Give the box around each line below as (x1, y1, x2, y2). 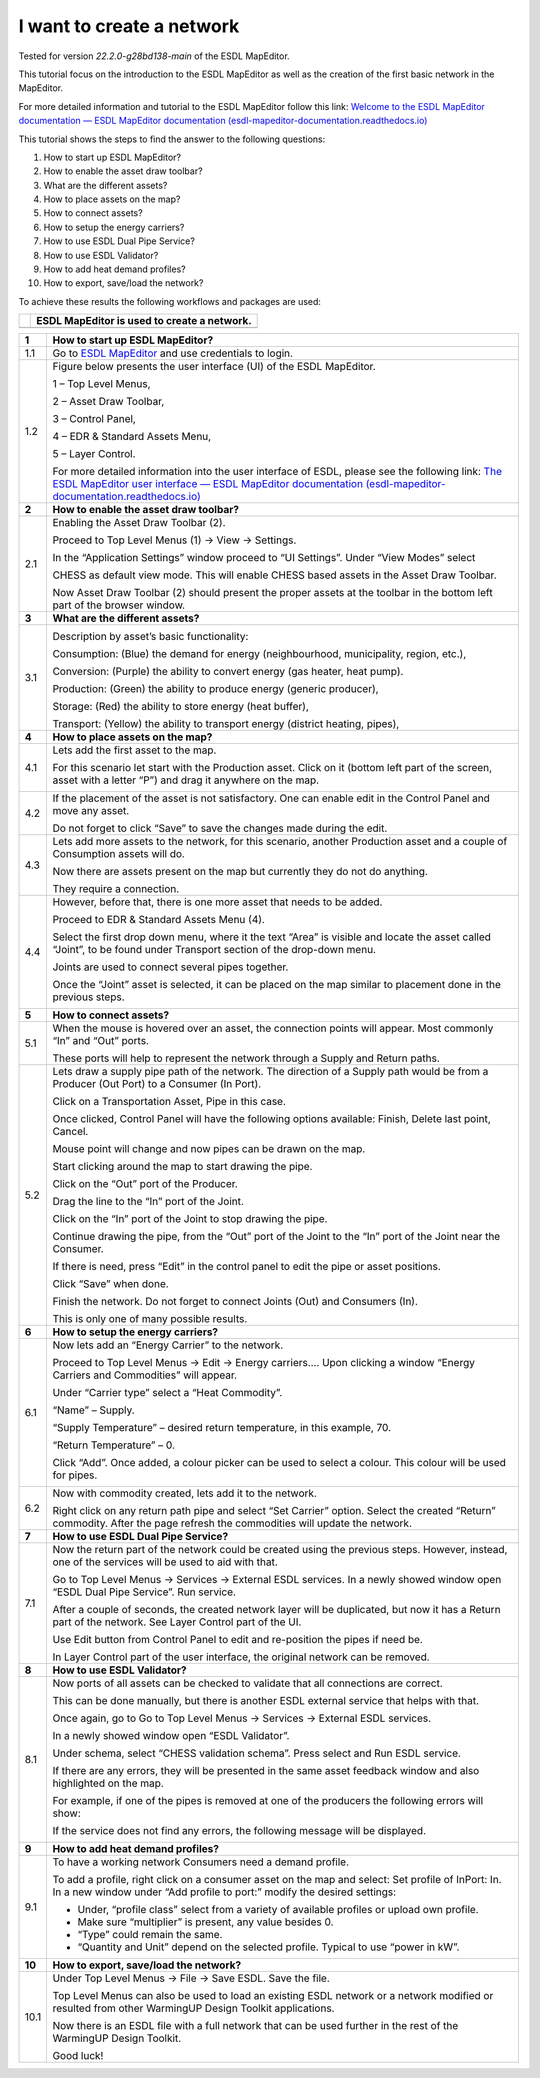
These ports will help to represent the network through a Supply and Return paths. (52, 1051, 440, 1065)
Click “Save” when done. (52, 1277, 169, 1291)
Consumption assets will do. (52, 847, 185, 861)
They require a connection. (52, 882, 180, 896)
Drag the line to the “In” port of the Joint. (52, 1195, 245, 1209)
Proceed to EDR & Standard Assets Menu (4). (52, 913, 265, 927)
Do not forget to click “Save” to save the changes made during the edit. (52, 821, 388, 835)
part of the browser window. (52, 598, 185, 612)
